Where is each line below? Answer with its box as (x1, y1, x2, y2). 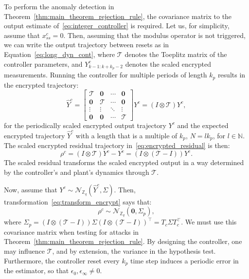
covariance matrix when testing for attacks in (4, 226, 139, 237)
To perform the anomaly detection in (4, 1, 114, 11)
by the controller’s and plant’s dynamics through (4, 167, 149, 177)
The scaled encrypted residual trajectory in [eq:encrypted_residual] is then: (4, 140, 230, 150)
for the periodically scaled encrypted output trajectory (4, 120, 166, 130)
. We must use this (181, 217, 237, 227)
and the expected (177, 120, 229, 130)
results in (217, 70, 246, 80)
